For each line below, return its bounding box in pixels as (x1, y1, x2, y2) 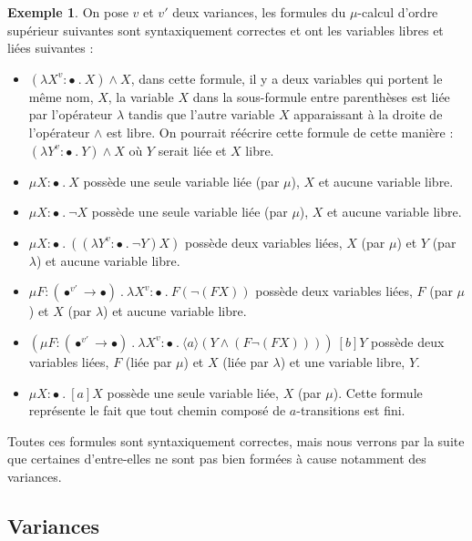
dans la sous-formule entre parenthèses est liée (192, 87, 450, 106)
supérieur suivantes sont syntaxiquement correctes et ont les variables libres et (7, 20, 444, 39)
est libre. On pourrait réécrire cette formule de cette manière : (107, 122, 454, 141)
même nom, (28, 87, 94, 106)
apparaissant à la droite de (293, 105, 443, 124)
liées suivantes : (7, 38, 94, 57)
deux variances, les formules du (172, 3, 346, 21)
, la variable (108, 87, 174, 106)
